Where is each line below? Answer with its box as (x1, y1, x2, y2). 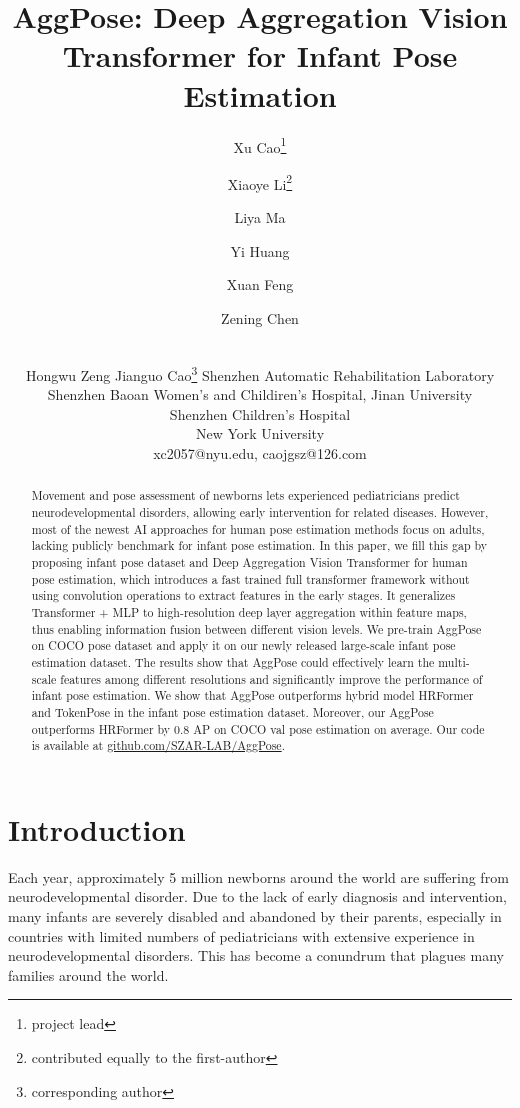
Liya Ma (234, 207, 286, 227)
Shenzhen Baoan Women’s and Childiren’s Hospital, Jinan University (47, 384, 473, 405)
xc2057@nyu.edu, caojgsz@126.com (153, 443, 367, 463)
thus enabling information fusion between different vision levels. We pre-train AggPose (31, 620, 482, 637)
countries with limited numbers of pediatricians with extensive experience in (8, 925, 475, 946)
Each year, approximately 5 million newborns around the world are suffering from (8, 866, 509, 887)
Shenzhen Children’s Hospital (169, 403, 351, 424)
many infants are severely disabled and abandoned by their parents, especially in (8, 906, 502, 927)
